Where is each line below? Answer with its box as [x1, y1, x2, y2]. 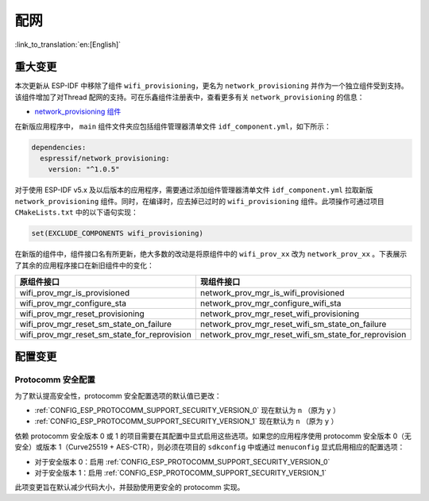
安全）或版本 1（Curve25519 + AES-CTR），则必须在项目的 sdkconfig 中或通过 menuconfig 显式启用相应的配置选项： [14, 442, 405, 452]
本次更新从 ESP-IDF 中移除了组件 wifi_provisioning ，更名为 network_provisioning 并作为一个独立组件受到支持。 [14, 81, 408, 91]
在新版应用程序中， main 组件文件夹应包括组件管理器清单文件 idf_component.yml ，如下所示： [14, 121, 331, 131]
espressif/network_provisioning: [40, 154, 170, 163]
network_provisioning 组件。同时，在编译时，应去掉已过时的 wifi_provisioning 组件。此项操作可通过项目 [14, 196, 385, 206]
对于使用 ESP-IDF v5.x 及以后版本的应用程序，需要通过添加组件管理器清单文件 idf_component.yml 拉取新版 [14, 185, 373, 195]
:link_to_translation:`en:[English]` [14, 40, 122, 49]
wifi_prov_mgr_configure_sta [19, 298, 127, 309]
